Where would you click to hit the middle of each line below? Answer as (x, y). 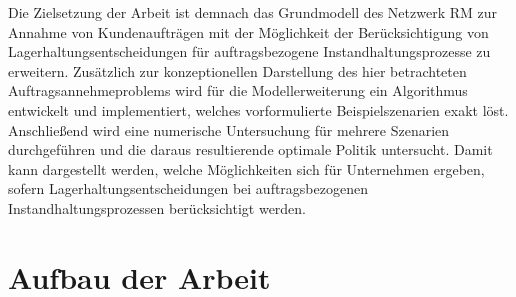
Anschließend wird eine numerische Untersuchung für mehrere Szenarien (229, 129)
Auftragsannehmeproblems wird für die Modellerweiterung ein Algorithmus (238, 90)
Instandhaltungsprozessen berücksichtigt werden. (157, 207)
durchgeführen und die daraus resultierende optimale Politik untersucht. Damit (250, 149)
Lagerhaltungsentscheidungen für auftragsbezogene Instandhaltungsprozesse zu (249, 51)
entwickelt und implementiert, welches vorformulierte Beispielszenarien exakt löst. (258, 109)
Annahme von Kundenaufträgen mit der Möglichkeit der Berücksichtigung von (248, 31)
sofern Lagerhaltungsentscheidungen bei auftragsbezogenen (188, 188)
